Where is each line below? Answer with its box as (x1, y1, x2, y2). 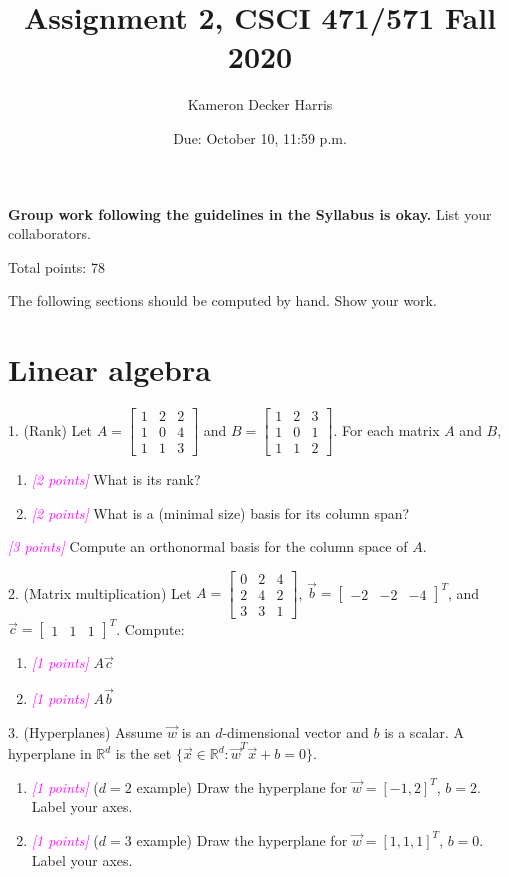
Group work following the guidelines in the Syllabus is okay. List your (8, 203, 492, 224)
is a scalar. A (384, 721, 465, 742)
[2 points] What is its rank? (31, 469, 201, 490)
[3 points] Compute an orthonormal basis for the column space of (8, 536, 408, 557)
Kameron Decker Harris (187, 94, 333, 115)
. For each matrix (333, 419, 440, 440)
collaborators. (8, 223, 92, 244)
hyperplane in (8, 743, 92, 764)
